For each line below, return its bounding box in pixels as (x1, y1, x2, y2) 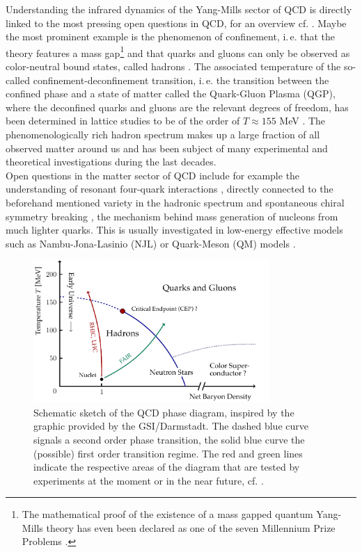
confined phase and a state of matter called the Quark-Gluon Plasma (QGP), (6, 86, 336, 101)
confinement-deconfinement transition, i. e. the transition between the (33, 72, 329, 87)
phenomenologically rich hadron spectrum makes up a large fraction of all (6, 127, 320, 141)
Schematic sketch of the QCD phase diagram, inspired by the (33, 405, 294, 419)
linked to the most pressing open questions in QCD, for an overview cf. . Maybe (6, 15, 347, 30)
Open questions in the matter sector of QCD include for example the (6, 168, 300, 182)
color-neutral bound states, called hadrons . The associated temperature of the (6, 59, 341, 74)
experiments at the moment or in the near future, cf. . (33, 473, 264, 487)
